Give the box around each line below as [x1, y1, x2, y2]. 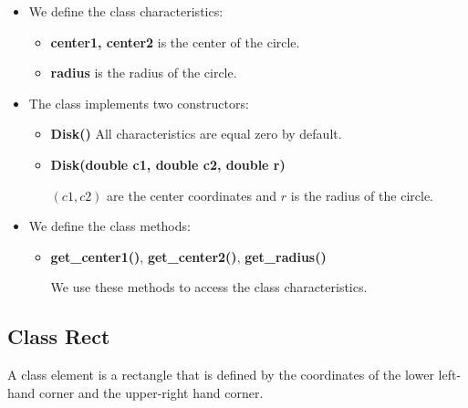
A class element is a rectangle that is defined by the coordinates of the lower [7, 365, 434, 384]
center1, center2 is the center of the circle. [50, 32, 300, 51]
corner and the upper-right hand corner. [39, 382, 264, 402]
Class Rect [7, 322, 110, 350]
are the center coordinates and [107, 185, 277, 204]
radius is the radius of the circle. [50, 63, 237, 82]
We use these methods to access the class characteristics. [50, 277, 368, 297]
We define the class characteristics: [28, 2, 224, 20]
